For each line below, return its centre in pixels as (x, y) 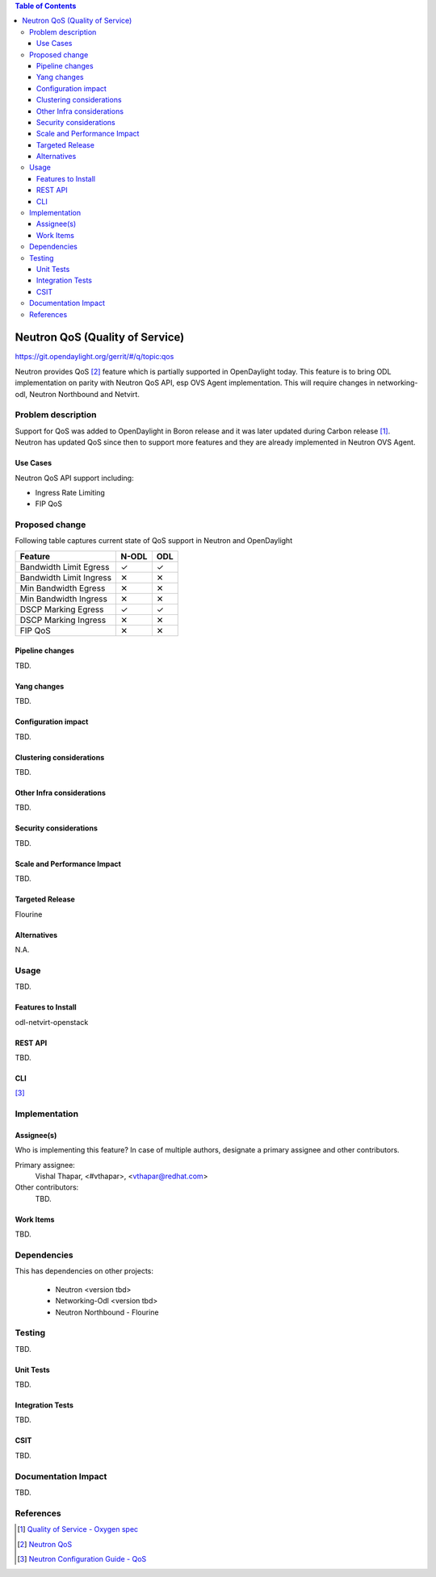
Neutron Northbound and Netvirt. (85, 394)
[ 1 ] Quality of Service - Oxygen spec (78, 1529)
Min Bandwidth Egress (63, 588)
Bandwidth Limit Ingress (66, 577)
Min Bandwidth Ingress (64, 599)
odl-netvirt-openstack (52, 1022)
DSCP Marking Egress (62, 609)
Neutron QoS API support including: (74, 478)
